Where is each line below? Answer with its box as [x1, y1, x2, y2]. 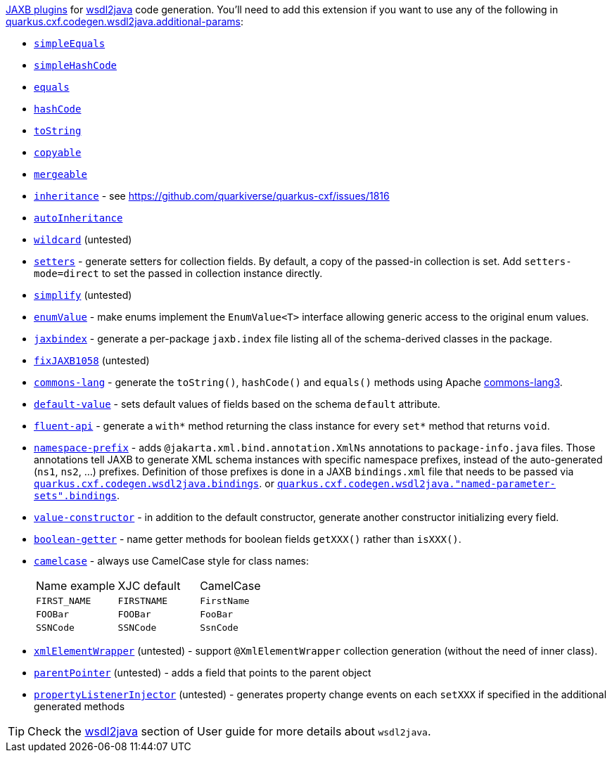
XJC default [117, 579, 181, 593]
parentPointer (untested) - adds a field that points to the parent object [34, 667, 371, 679]
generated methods [34, 700, 125, 712]
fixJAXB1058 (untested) [34, 354, 150, 366]
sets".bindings [34, 490, 117, 501]
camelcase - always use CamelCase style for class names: [34, 555, 309, 567]
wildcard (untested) [34, 233, 132, 245]
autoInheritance [34, 212, 123, 224]
